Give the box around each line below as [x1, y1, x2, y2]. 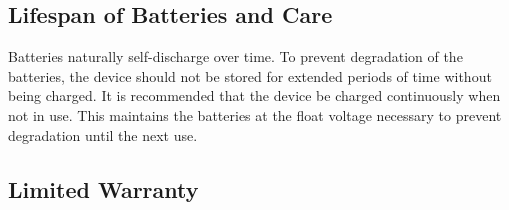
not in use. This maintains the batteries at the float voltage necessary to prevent [8, 104, 502, 125]
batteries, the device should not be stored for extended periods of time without [8, 65, 492, 86]
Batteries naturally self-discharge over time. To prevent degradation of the [8, 46, 463, 67]
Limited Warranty [8, 173, 199, 204]
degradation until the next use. [8, 124, 198, 145]
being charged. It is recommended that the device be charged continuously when [8, 85, 501, 106]
